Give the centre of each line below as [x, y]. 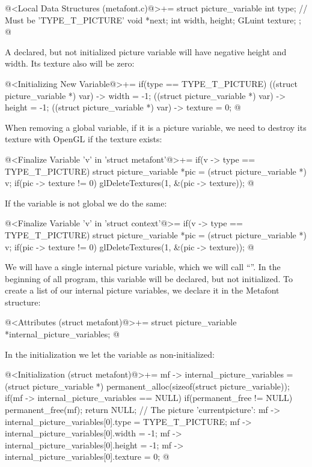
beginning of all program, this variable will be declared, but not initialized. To [149, 278]
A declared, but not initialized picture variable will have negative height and [146, 51]
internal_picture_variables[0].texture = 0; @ [87, 456]
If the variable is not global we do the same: [86, 203]
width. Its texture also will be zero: [70, 63]
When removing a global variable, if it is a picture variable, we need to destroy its [156, 127]
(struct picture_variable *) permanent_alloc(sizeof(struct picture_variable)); [147, 386]
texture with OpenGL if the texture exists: [84, 139]
